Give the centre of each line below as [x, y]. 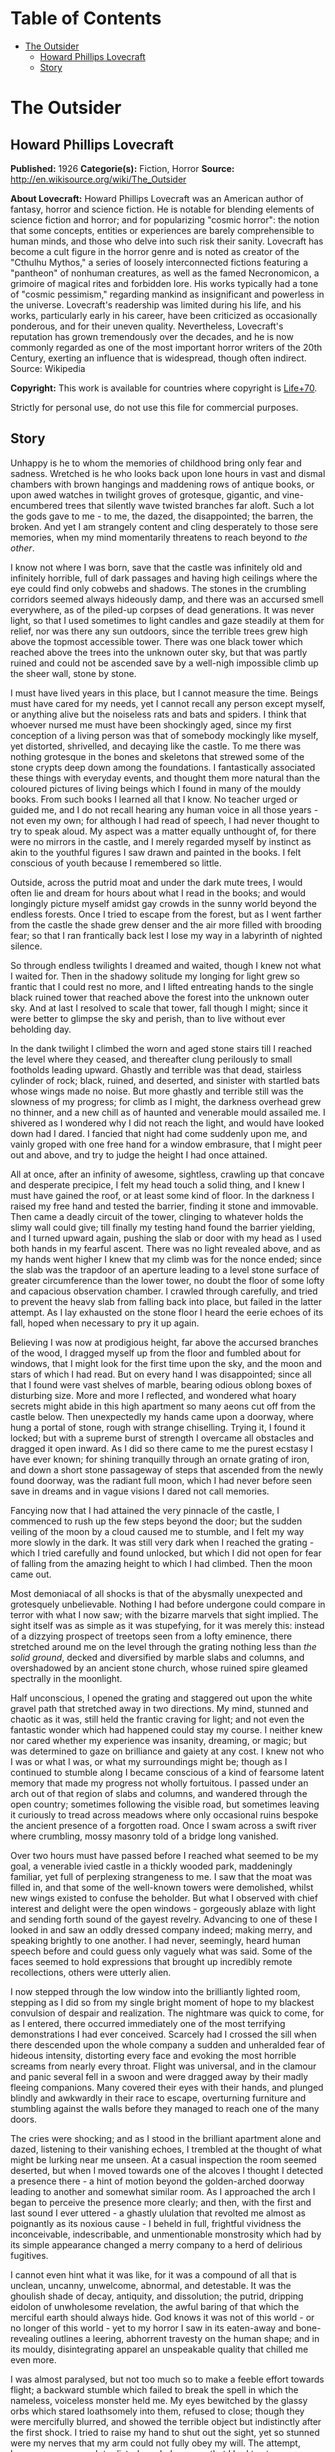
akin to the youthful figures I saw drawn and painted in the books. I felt [156, 852]
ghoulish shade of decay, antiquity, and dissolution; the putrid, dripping [157, 2296]
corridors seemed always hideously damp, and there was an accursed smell [167, 599]
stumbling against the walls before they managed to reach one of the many [165, 2108]
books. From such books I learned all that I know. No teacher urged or [154, 799]
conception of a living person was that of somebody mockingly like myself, [164, 735]
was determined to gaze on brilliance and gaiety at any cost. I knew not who [167, 1751]
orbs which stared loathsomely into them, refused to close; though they [157, 2411]
